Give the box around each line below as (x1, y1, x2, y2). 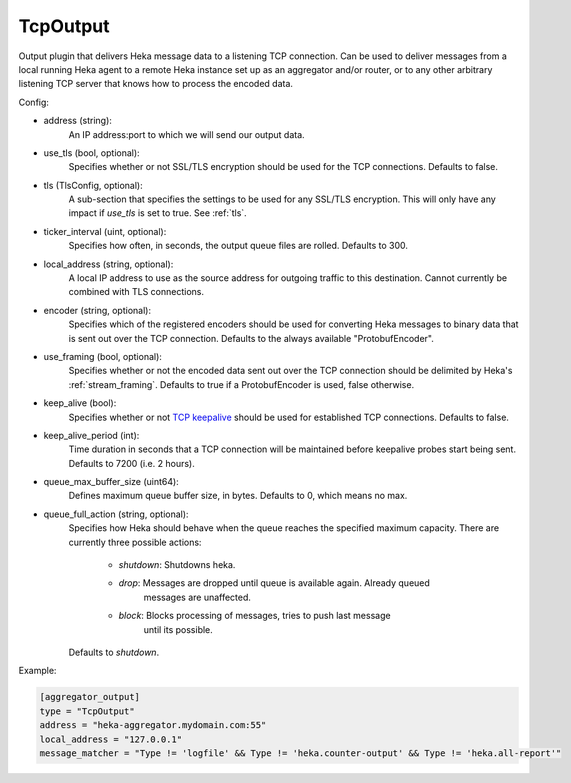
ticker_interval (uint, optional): (43, 225, 167, 237)
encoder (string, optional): (43, 304, 152, 316)
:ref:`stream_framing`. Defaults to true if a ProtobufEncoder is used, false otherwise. (68, 378, 415, 390)
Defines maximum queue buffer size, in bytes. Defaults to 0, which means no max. (68, 490, 408, 502)
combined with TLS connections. (68, 286, 205, 298)
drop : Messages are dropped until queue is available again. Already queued (118, 577, 430, 589)
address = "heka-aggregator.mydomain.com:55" (39, 720, 267, 731)
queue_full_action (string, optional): (43, 508, 189, 520)
